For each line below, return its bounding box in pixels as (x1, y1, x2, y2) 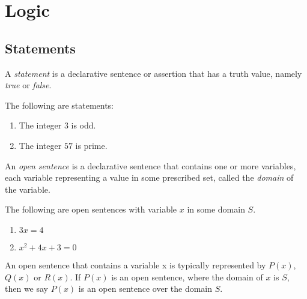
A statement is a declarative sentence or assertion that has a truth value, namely (5, 67, 302, 79)
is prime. (75, 139, 108, 151)
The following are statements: (5, 98, 114, 111)
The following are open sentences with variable (5, 203, 177, 216)
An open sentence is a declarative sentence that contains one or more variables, (5, 159, 296, 172)
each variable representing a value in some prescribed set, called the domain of (5, 171, 294, 184)
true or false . (5, 79, 52, 91)
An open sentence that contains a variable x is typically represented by (5, 258, 266, 271)
